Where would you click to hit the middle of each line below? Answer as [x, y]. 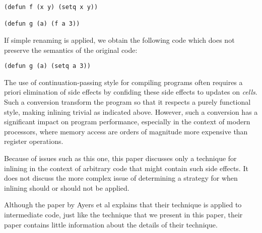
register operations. [34, 141]
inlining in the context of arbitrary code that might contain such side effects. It [126, 168]
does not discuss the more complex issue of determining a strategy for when [121, 178]
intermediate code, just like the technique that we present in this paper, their [123, 214]
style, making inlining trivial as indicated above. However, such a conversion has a [131, 111]
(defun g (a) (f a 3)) [42, 24]
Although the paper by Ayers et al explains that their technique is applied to [123, 205]
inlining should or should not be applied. [67, 187]
